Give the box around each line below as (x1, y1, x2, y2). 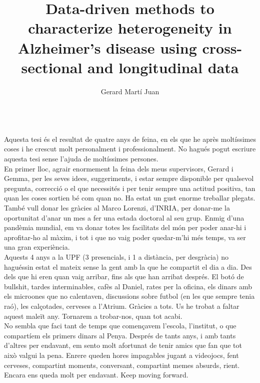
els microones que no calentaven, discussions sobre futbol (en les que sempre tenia (4, 291, 255, 301)
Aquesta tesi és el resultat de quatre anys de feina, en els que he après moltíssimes (4, 133, 256, 144)
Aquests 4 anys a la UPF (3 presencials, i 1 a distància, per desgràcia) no (4, 252, 229, 262)
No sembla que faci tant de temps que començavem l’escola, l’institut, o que (4, 320, 236, 331)
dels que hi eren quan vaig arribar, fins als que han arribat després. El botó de (4, 271, 244, 282)
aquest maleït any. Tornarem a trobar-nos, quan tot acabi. (4, 310, 182, 321)
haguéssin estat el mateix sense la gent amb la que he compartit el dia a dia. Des (4, 261, 252, 272)
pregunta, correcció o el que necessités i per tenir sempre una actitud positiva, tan (4, 182, 255, 193)
